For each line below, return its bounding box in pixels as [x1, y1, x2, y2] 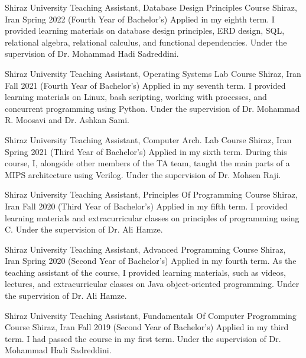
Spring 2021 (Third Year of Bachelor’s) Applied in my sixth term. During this [5, 145, 287, 157]
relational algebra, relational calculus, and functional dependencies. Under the [5, 36, 287, 48]
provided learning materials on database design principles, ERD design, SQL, [5, 24, 285, 37]
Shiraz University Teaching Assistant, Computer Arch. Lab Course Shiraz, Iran [5, 133, 292, 146]
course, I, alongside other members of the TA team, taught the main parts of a [5, 157, 290, 169]
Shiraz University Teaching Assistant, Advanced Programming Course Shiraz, [5, 243, 286, 255]
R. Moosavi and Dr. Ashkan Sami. [5, 114, 129, 126]
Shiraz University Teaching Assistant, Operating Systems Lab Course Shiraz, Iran [5, 67, 301, 79]
